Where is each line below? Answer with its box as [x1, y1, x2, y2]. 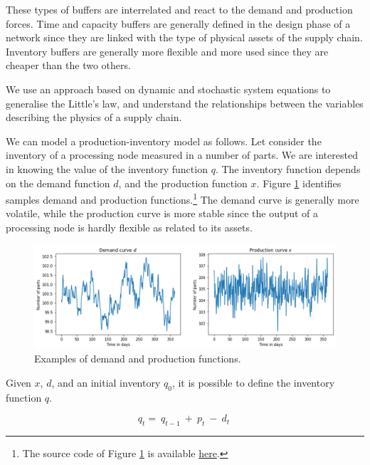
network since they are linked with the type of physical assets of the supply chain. [6, 30, 363, 45]
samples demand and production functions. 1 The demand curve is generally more [6, 190, 359, 207]
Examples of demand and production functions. [34, 351, 241, 366]
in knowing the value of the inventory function [6, 161, 208, 176]
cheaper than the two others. [6, 58, 131, 73]
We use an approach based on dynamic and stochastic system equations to [6, 81, 331, 96]
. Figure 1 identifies [256, 175, 342, 190]
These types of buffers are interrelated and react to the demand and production [6, 2, 353, 16]
